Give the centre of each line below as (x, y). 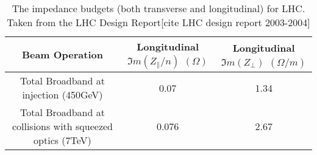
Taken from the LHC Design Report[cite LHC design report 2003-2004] (158, 22)
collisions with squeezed (62, 126)
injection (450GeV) (62, 95)
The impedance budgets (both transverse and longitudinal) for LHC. (158, 8)
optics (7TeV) (62, 140)
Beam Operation (62, 54)
